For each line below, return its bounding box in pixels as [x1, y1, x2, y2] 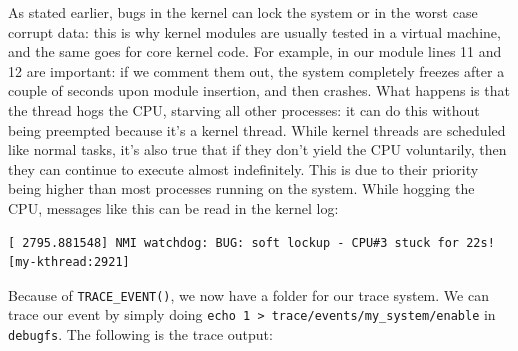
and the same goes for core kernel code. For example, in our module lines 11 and [8, 41, 502, 62]
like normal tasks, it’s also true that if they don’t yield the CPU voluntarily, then [8, 139, 507, 160]
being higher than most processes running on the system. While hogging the [8, 178, 475, 199]
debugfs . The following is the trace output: [8, 324, 273, 345]
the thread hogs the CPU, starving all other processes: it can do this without [8, 99, 480, 120]
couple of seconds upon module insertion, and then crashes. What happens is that [8, 80, 510, 101]
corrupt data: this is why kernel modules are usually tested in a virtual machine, [8, 21, 501, 42]
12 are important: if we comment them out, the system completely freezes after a [8, 60, 505, 81]
